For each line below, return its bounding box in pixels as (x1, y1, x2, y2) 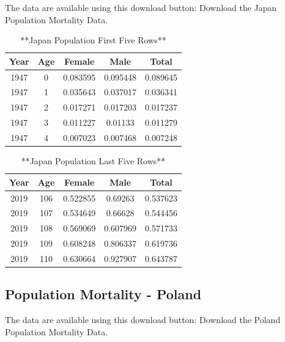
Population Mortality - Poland (5, 285, 202, 304)
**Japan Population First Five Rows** (20, 34, 166, 46)
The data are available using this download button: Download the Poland (5, 313, 281, 326)
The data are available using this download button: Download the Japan (5, 1, 277, 13)
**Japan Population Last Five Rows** (21, 155, 166, 167)
